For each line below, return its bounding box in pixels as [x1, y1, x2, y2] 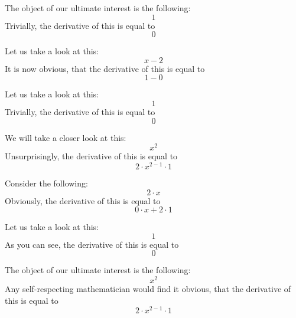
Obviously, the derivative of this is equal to [5, 194, 161, 206]
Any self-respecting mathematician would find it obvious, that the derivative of [5, 282, 291, 294]
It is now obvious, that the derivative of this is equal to [5, 62, 205, 74]
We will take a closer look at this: [5, 131, 126, 143]
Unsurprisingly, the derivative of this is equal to [5, 150, 178, 162]
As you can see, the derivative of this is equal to [5, 238, 179, 250]
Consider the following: [5, 176, 88, 189]
